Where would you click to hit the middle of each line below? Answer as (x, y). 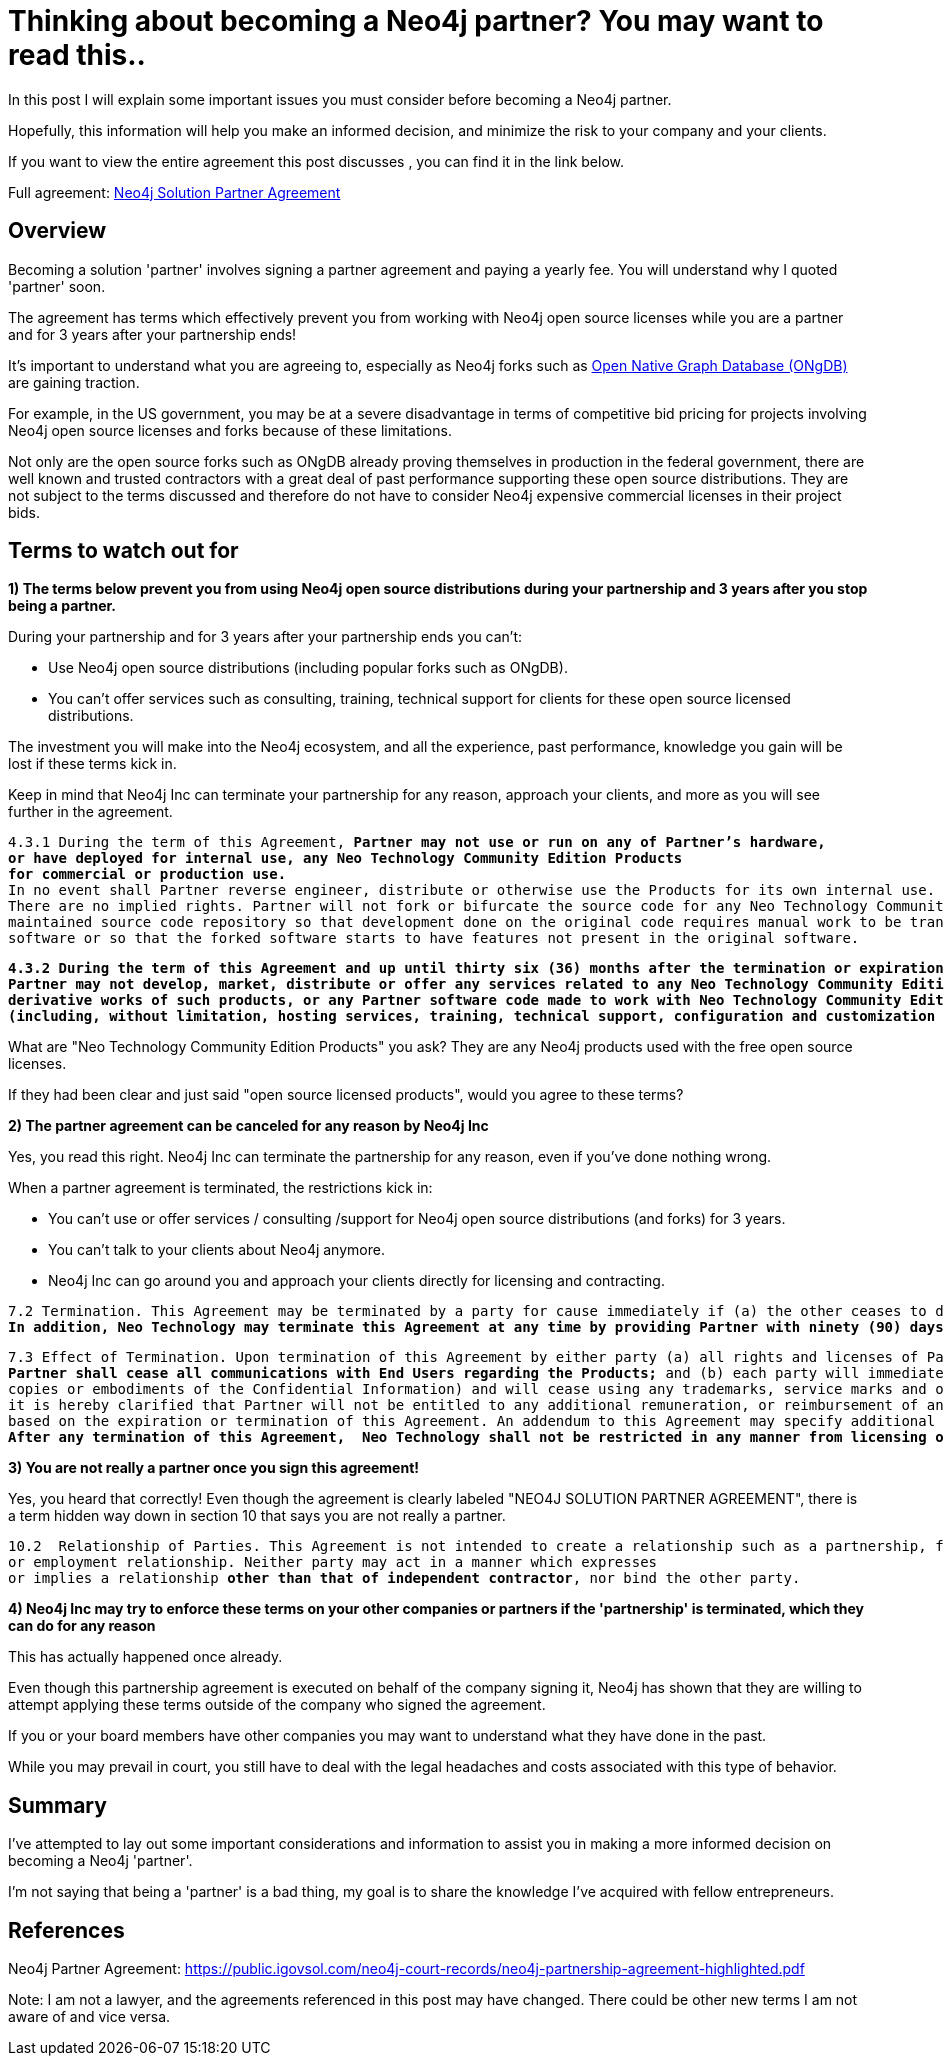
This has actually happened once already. (145, 1657)
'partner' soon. (57, 286)
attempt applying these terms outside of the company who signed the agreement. (277, 1705)
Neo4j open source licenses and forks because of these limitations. (230, 430)
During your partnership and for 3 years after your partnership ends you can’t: (265, 637)
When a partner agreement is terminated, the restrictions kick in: (220, 1188)
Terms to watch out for (123, 551)
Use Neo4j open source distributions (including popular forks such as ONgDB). (308, 668)
